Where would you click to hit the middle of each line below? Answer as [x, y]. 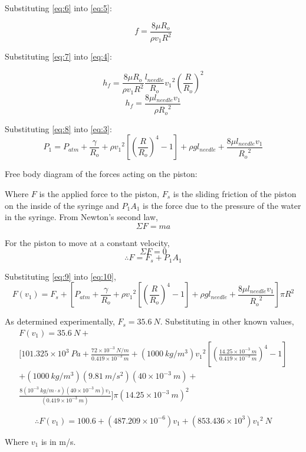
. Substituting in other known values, [227, 321]
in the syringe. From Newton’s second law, [81, 217]
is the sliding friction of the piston [235, 193]
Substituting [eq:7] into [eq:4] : [58, 56]
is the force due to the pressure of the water [222, 205]
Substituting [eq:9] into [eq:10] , [60, 276]
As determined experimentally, [60, 321]
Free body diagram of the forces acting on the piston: [101, 174]
